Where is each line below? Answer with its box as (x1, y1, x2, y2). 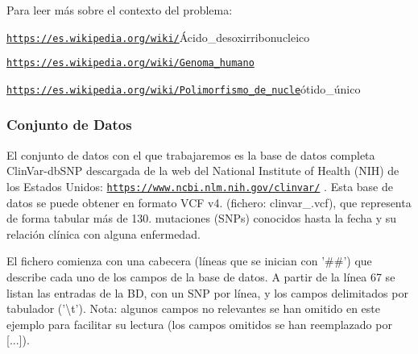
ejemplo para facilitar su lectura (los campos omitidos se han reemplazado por (6, 315, 392, 332)
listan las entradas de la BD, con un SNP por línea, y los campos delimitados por (6, 284, 408, 301)
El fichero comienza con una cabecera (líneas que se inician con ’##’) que (6, 252, 372, 269)
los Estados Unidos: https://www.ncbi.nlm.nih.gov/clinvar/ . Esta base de (6, 177, 393, 194)
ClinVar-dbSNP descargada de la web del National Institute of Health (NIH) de (6, 162, 399, 179)
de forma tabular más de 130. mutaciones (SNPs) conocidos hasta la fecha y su (6, 210, 397, 227)
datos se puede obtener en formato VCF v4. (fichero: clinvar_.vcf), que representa (6, 194, 412, 210)
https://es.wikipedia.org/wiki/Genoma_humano (6, 57, 255, 69)
